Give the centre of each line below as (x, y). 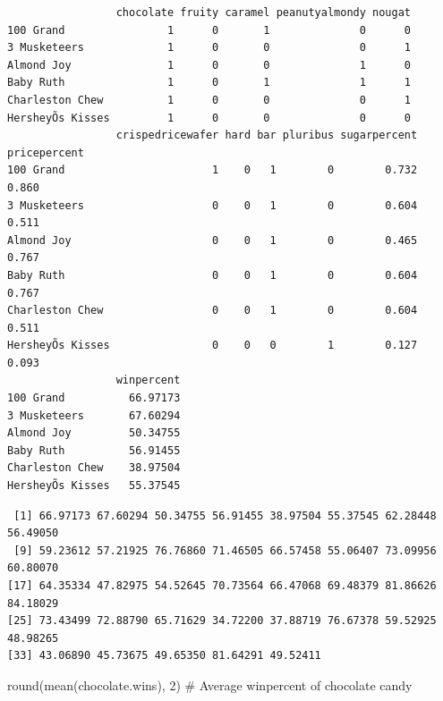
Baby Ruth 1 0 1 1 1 (209, 83)
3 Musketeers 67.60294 (94, 415)
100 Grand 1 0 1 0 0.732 (213, 170)
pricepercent (46, 152)
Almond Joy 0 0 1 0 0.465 (213, 240)
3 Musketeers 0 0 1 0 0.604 (213, 205)
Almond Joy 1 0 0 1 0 (209, 65)
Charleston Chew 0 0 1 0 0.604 (213, 311)
